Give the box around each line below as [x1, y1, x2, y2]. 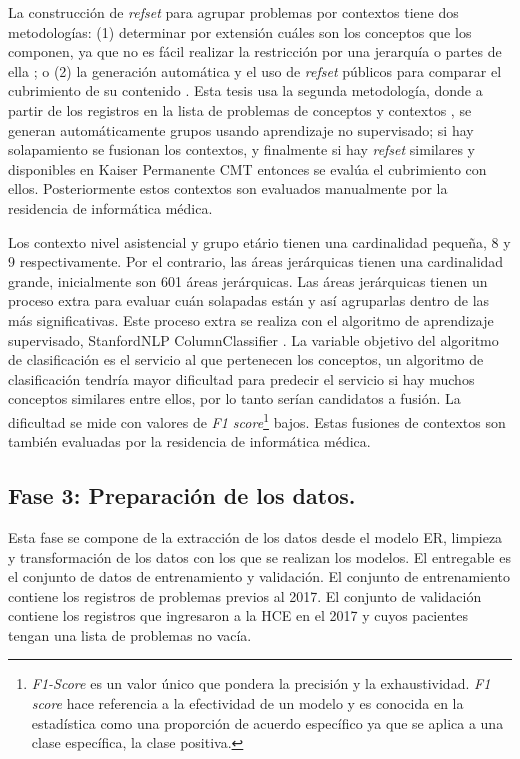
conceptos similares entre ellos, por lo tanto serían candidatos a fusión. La [8, 388, 461, 409]
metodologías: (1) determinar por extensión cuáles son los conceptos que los [8, 21, 472, 42]
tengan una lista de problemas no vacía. [8, 624, 252, 645]
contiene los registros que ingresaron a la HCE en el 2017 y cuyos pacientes [8, 605, 469, 626]
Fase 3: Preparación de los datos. [8, 480, 356, 511]
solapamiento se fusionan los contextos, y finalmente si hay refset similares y [8, 139, 475, 160]
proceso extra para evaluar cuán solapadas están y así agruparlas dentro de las [8, 290, 490, 311]
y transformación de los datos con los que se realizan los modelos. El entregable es [8, 546, 511, 567]
